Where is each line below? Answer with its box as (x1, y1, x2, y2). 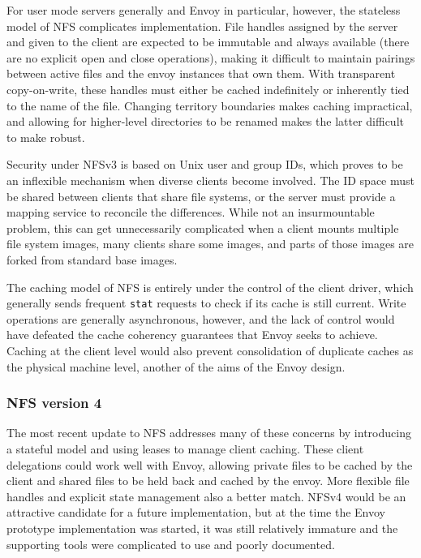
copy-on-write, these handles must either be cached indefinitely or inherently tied (6, 80, 410, 97)
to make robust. (6, 128, 85, 145)
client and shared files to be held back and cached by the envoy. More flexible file (6, 472, 410, 489)
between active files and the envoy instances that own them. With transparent (6, 65, 396, 82)
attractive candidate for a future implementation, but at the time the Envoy (6, 504, 385, 521)
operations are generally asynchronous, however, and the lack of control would (6, 310, 395, 327)
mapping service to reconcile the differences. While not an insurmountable (6, 204, 375, 221)
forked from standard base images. (6, 251, 178, 268)
